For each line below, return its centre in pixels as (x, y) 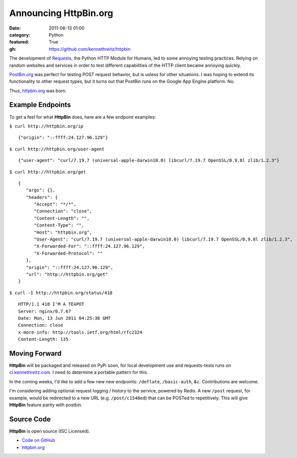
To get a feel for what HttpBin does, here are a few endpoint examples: (83, 117)
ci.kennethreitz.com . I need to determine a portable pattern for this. (79, 372)
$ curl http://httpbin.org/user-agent (57, 149)
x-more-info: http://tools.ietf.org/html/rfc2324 (80, 332)
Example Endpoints (40, 105)
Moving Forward (36, 353)
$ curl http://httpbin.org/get (48, 172)
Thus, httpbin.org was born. (38, 91)
